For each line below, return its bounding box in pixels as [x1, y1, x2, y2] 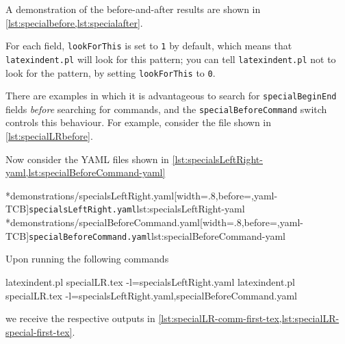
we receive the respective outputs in [5, 311, 155, 325]
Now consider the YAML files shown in [5, 151, 169, 166]
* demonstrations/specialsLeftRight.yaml [5, 188, 175, 202]
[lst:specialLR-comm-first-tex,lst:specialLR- [158, 311, 340, 325]
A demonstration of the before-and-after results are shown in [5, 2, 261, 16]
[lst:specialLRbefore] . [5, 129, 93, 143]
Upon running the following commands [5, 251, 169, 266]
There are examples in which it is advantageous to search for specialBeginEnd [5, 88, 337, 103]
